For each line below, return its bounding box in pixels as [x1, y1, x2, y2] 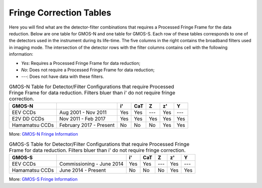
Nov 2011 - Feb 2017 [59, 115, 106, 122]
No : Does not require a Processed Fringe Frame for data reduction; [21, 67, 155, 73]
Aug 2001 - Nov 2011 [59, 109, 107, 116]
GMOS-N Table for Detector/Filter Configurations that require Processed [9, 83, 174, 90]
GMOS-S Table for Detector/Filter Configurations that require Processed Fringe [9, 141, 190, 147]
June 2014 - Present [59, 167, 106, 173]
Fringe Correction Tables [9, 7, 112, 18]
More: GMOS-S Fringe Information [9, 176, 78, 182]
